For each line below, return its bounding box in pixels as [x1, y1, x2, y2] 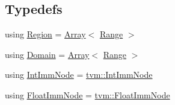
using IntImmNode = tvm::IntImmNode [5, 68, 153, 81]
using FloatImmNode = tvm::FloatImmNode [5, 88, 170, 101]
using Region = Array [5, 28, 86, 40]
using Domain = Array [5, 48, 90, 60]
